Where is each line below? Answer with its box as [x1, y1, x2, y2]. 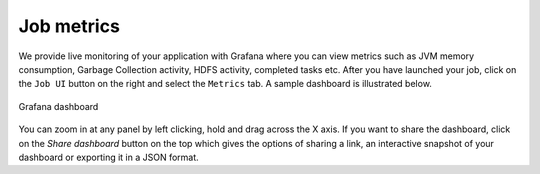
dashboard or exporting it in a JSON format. [18, 151, 199, 163]
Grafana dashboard [18, 100, 99, 112]
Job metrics [18, 15, 120, 37]
